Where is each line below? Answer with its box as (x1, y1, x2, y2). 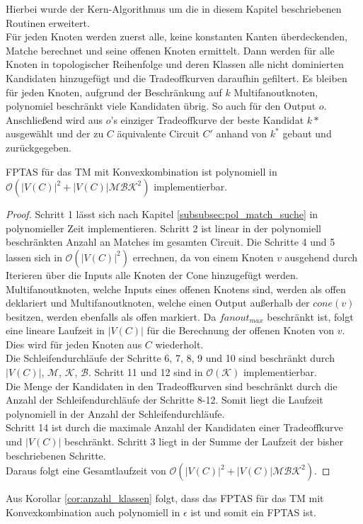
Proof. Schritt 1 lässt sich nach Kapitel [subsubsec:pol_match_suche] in (6, 207, 318, 222)
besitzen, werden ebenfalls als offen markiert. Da (6, 309, 217, 324)
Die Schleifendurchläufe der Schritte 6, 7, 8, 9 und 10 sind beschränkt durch (6, 351, 335, 365)
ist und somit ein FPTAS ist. (190, 504, 316, 519)
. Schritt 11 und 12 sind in (88, 365, 203, 380)
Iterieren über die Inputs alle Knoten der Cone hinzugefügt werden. (6, 267, 299, 282)
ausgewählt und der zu (6, 126, 104, 141)
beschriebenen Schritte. (6, 448, 106, 462)
